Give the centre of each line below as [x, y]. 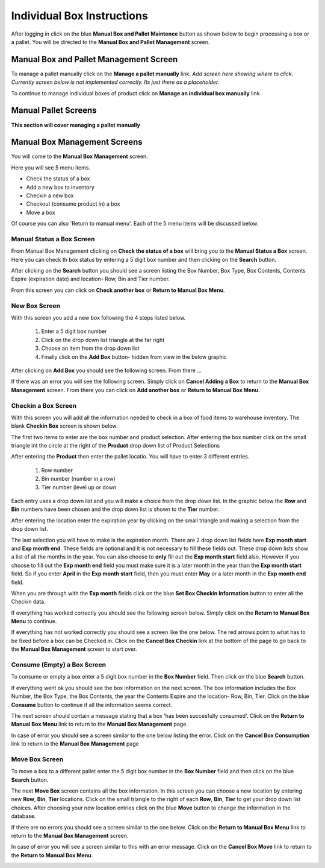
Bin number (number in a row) [78, 479]
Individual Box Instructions [80, 16]
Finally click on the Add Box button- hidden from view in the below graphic [134, 356]
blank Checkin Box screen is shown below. [64, 426]
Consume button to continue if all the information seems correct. [92, 705]
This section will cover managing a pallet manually [76, 125]
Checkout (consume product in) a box [73, 204]
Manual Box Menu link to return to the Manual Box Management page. [99, 724]
